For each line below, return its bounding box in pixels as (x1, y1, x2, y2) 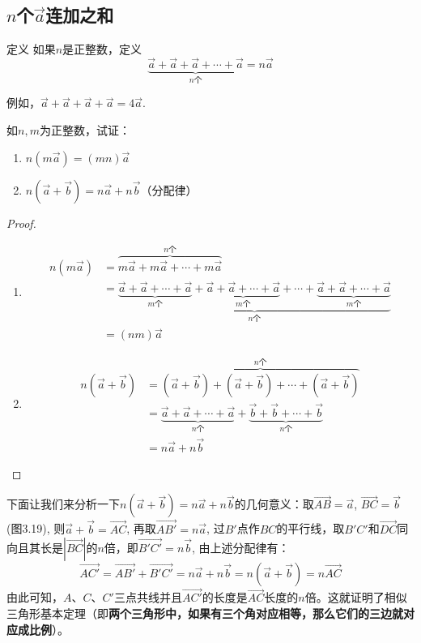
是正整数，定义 (62, 41, 142, 58)
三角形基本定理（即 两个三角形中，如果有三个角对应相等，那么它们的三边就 (6, 604, 403, 621)
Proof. (6, 214, 36, 231)
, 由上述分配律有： (192, 539, 290, 556)
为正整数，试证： (39, 122, 130, 139)
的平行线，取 (276, 520, 345, 537)
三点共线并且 (113, 589, 182, 606)
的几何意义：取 (234, 495, 314, 512)
